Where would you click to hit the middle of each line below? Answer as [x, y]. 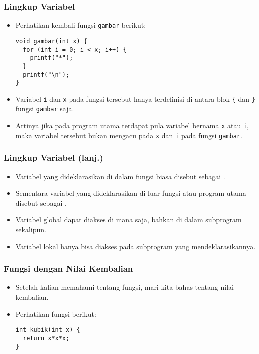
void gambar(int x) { [51, 41]
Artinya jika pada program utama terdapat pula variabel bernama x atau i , [132, 126]
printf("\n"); [46, 75]
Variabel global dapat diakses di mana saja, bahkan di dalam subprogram [129, 220]
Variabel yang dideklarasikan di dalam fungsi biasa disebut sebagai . [120, 176]
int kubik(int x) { [48, 330]
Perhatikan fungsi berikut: [56, 314]
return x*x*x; [46, 338]
